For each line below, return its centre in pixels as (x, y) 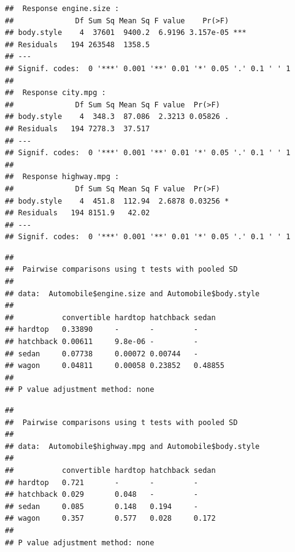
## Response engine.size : (62, 9)
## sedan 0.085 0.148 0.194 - (102, 506)
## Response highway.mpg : (62, 177)
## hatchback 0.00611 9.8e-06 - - (102, 342)
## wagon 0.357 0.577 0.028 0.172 (110, 519)
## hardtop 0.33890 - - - (102, 330)
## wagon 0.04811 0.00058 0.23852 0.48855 (115, 366)
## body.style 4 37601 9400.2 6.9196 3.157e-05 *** (126, 33)
